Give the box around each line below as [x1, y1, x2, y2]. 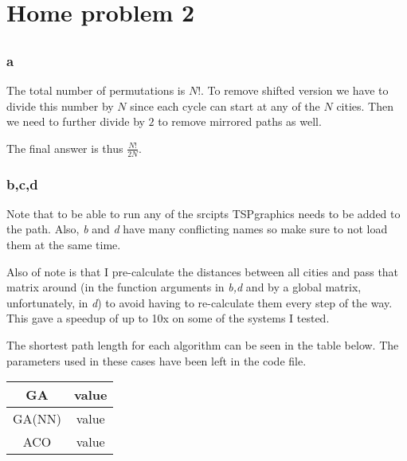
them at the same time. [6, 236, 121, 253]
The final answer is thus [6, 139, 123, 156]
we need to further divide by [6, 113, 145, 130]
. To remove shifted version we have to [201, 82, 389, 99]
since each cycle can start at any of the [130, 97, 320, 114]
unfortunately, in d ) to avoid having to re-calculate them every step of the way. [6, 294, 393, 311]
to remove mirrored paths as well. [158, 113, 322, 130]
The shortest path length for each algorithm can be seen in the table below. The [6, 337, 399, 354]
